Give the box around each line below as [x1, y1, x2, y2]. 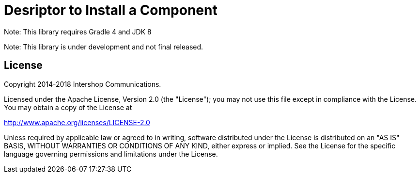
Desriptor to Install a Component [4, 2, 218, 18]
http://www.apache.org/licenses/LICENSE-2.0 [4, 118, 150, 127]
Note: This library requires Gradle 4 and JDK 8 [4, 27, 152, 36]
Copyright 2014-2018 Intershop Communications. [4, 80, 161, 88]
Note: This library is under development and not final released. [4, 42, 203, 51]
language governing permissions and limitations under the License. [4, 149, 218, 158]
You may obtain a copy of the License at [4, 103, 132, 112]
